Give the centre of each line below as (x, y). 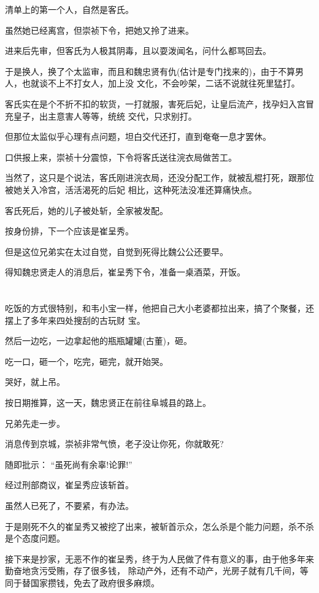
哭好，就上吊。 (35, 382)
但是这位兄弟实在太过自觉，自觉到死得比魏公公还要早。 (117, 251)
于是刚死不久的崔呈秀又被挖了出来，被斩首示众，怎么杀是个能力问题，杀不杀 (159, 526)
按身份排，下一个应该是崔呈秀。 (69, 231)
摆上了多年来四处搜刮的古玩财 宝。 (75, 320)
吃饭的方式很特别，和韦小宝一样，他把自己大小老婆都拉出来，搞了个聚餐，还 (159, 308)
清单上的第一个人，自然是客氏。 (69, 9)
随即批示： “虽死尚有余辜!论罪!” (69, 464)
